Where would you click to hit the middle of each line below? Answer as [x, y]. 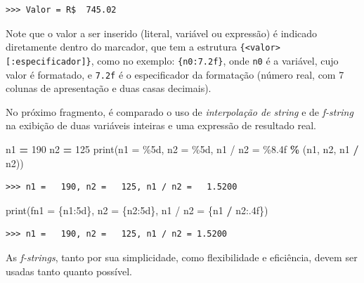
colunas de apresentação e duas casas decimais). [109, 88]
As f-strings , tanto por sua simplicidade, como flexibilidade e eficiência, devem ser [182, 257]
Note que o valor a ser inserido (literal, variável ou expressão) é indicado [162, 33]
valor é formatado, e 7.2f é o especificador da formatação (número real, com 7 [175, 74]
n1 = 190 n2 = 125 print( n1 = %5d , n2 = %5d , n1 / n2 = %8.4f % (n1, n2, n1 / [182, 149]
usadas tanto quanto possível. [69, 271]
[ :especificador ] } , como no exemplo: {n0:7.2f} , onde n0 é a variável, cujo [172, 60]
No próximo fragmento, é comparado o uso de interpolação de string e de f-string [180, 111]
